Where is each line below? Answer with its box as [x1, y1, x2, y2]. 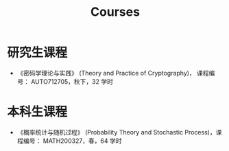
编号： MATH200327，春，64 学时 [23, 137, 122, 145]
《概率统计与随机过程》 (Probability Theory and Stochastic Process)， [16, 128, 216, 136]
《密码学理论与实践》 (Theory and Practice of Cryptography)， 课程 [16, 69, 209, 77]
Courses [90, 4, 141, 20]
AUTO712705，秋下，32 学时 [30, 77, 113, 86]
